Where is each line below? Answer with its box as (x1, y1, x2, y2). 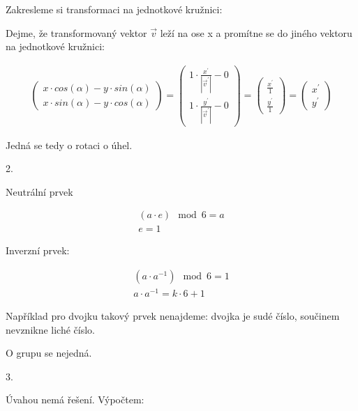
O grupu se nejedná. (6, 346, 92, 360)
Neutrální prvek (6, 184, 73, 199)
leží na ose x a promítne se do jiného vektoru (160, 25, 352, 40)
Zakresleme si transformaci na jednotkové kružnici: (6, 2, 223, 16)
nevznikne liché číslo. (6, 322, 96, 336)
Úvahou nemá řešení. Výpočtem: (6, 392, 144, 407)
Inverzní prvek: (6, 243, 70, 258)
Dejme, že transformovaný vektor (6, 25, 147, 40)
